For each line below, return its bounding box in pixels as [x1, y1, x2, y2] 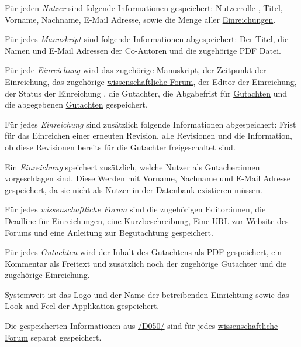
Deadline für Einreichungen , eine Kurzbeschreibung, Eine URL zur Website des [5, 214, 289, 226]
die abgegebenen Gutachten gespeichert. [5, 98, 148, 111]
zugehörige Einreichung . [5, 269, 90, 281]
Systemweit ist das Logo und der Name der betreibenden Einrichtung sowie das [5, 288, 289, 300]
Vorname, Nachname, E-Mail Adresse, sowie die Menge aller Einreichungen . [5, 13, 276, 25]
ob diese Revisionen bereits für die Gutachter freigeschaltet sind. [5, 140, 236, 153]
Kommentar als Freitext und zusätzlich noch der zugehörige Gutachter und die [5, 257, 287, 269]
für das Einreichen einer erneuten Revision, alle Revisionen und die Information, [5, 129, 292, 142]
